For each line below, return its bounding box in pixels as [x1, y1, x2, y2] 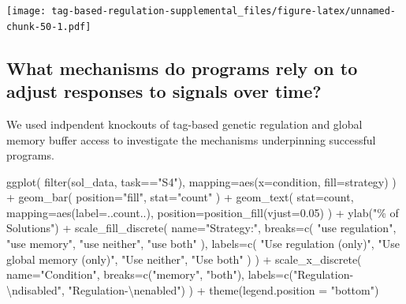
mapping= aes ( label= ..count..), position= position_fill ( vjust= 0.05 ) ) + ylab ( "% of [6, 204, 399, 220]
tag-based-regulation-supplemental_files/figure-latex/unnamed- [51, 6, 396, 17]
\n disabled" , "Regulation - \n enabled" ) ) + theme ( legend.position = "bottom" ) [6, 281, 379, 298]
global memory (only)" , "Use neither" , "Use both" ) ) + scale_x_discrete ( [6, 250, 362, 267]
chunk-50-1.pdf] [6, 21, 91, 32]
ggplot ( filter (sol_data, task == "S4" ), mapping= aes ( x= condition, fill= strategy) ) [6, 173, 397, 190]
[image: [6, 6, 47, 17]
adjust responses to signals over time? [6, 79, 322, 103]
